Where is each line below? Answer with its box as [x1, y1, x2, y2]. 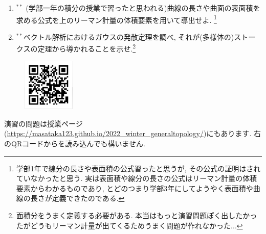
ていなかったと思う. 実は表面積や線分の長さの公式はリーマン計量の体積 [16, 173, 257, 184]
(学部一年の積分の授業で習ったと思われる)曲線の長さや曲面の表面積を [26, 3, 260, 13]
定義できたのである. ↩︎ [52, 193, 125, 203]
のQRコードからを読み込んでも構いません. [4, 138, 145, 148]
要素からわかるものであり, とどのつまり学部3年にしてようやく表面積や [16, 183, 253, 193]
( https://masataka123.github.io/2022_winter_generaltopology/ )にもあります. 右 [4, 128, 261, 139]
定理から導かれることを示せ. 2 [37, 42, 136, 54]
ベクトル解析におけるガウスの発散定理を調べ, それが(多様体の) [23, 31, 234, 42]
